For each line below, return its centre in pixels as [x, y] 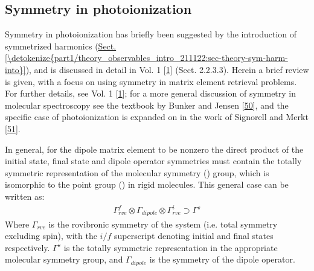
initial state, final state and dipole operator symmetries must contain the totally [153, 161]
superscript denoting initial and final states [194, 236]
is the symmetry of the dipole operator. [222, 259]
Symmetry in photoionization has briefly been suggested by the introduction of [151, 34]
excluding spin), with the [51, 236]
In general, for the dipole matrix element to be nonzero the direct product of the [154, 149]
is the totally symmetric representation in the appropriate [171, 247]
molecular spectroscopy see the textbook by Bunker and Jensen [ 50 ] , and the [147, 105]
